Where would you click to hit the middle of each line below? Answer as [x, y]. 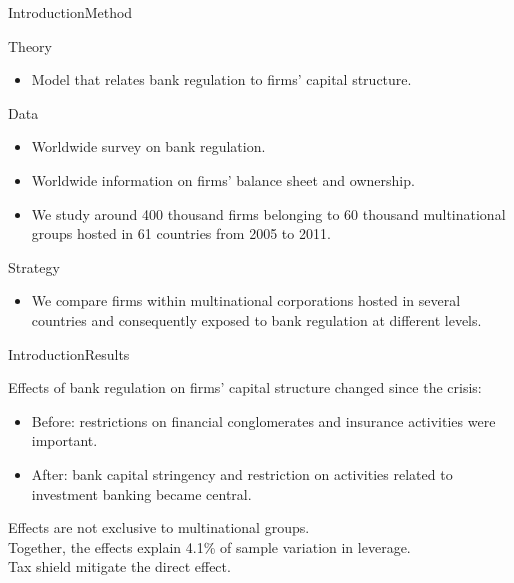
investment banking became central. [141, 493]
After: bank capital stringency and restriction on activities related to [242, 473]
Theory [30, 45]
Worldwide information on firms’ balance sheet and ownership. [223, 179]
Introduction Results [69, 353]
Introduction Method [70, 12]
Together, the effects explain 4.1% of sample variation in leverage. [209, 546]
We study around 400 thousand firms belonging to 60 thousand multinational [268, 213]
